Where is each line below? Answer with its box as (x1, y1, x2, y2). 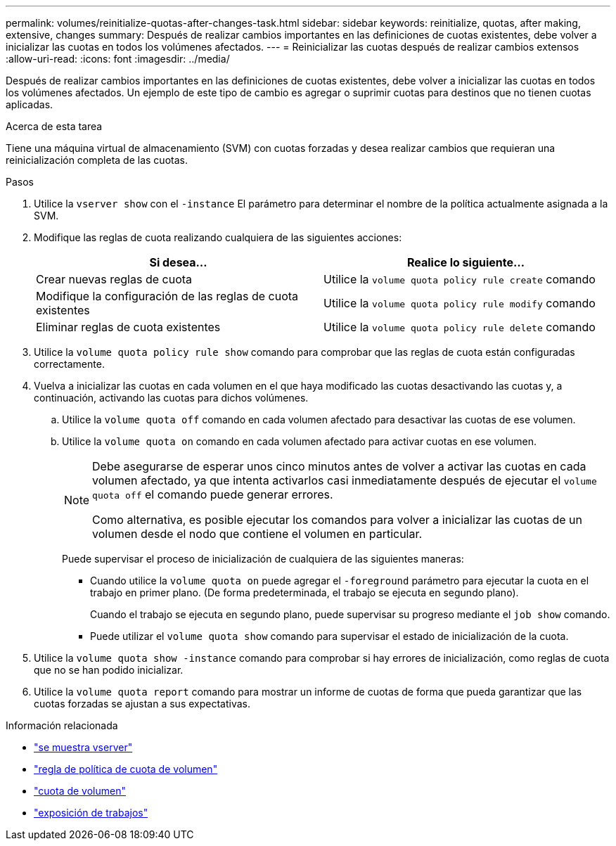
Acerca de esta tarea (6, 120, 103, 132)
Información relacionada (6, 719, 118, 731)
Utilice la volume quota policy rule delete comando (323, 320, 596, 334)
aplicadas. (6, 98, 53, 110)
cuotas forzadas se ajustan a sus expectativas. (34, 698, 251, 710)
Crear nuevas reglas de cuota (36, 272, 193, 286)
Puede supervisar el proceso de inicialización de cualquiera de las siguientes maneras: (62, 553, 464, 565)
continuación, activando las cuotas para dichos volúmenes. (34, 392, 309, 404)
